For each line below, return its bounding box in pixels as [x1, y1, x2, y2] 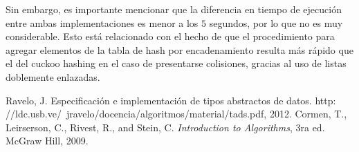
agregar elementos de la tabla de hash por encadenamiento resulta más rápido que [6, 42, 353, 57]
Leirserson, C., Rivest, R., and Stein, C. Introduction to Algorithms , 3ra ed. [6, 120, 325, 134]
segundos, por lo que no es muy [209, 15, 343, 30]
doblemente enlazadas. [6, 69, 100, 84]
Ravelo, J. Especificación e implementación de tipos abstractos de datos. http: [6, 93, 336, 107]
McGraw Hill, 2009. [6, 133, 89, 148]
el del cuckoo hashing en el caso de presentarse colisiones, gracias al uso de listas [6, 56, 347, 70]
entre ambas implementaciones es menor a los [6, 15, 199, 30]
